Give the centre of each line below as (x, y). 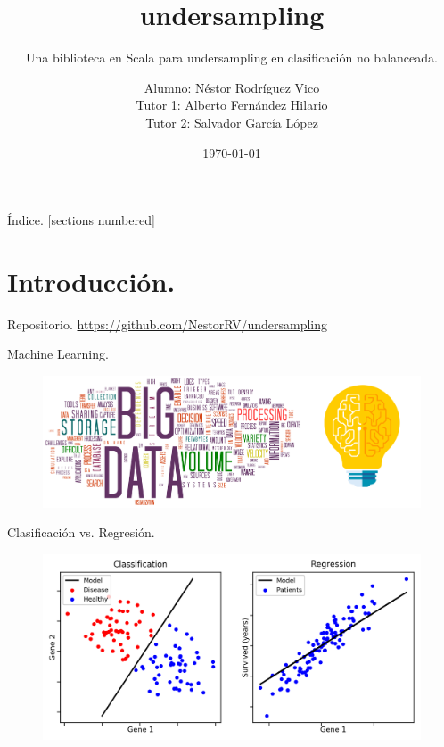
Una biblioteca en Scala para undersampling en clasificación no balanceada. (232, 58)
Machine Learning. (58, 354)
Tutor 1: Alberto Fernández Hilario (232, 105)
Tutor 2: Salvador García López (232, 122)
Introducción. (91, 281)
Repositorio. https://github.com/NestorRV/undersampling (168, 324)
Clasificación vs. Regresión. (81, 532)
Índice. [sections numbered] (81, 220)
